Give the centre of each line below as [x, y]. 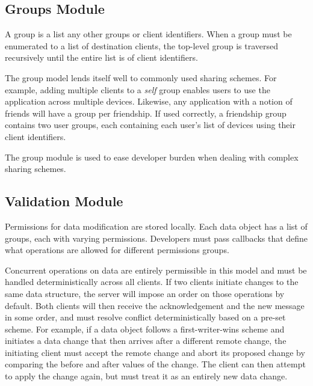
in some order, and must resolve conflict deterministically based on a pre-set [145, 317]
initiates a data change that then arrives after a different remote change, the [146, 341]
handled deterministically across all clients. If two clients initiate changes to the [152, 282]
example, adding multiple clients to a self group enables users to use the [138, 89]
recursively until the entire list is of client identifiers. [101, 57]
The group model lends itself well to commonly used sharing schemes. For [141, 77]
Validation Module [64, 201]
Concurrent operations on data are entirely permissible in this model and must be [156, 270]
